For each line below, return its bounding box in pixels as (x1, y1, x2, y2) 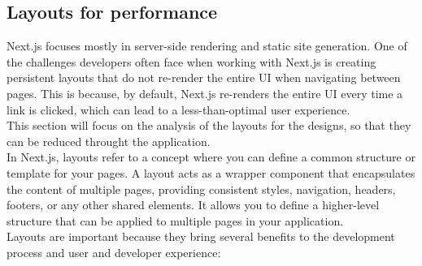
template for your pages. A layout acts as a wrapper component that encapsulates (7, 164, 415, 181)
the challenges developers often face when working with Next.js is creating (7, 53, 376, 70)
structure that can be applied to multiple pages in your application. (7, 212, 344, 229)
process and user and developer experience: (7, 243, 221, 260)
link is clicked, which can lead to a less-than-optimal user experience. (7, 101, 350, 118)
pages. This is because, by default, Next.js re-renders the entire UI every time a (7, 84, 403, 101)
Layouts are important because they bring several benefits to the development (7, 228, 395, 245)
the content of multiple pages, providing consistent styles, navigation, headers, (7, 180, 396, 197)
